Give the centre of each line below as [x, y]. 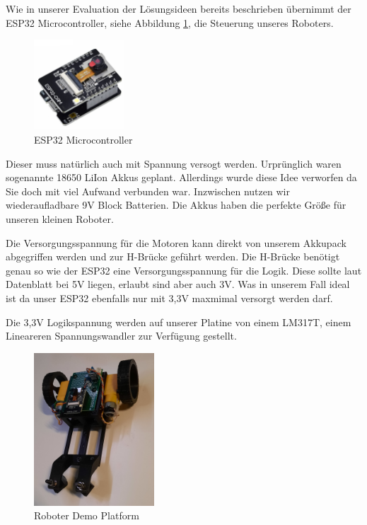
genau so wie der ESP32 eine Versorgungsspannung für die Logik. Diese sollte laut [184, 270]
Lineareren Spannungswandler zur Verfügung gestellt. [121, 336]
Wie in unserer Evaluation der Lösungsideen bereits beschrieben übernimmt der [179, 8]
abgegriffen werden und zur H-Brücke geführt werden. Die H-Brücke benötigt [173, 256]
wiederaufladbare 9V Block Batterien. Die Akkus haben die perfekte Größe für [176, 205]
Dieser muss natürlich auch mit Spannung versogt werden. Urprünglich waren [174, 163]
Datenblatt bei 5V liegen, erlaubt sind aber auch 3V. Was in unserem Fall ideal [178, 284]
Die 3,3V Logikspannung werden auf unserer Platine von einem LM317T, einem [179, 322]
